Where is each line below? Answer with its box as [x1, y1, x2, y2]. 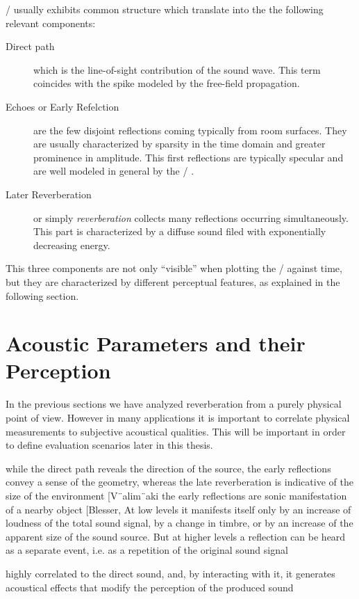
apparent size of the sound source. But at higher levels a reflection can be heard [6, 529, 346, 543]
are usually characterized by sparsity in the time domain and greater [33, 136, 326, 151]
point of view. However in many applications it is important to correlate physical [6, 410, 350, 424]
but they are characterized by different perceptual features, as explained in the [6, 274, 340, 289]
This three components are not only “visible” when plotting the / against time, [6, 261, 342, 275]
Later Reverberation [6, 186, 92, 201]
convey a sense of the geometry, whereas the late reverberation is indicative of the [6, 474, 353, 489]
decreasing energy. [33, 237, 110, 252]
